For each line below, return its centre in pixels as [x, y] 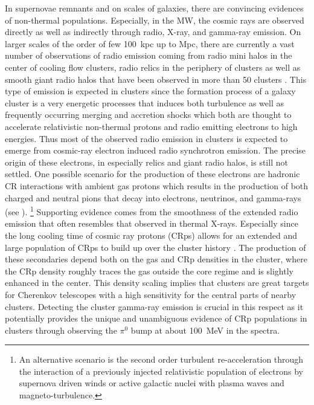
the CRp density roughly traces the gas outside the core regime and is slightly [149, 271]
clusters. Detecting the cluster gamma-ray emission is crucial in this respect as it [154, 306]
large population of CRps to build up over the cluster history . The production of [155, 247]
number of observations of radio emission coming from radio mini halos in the [149, 55]
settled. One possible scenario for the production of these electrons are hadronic [152, 174]
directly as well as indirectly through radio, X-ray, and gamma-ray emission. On [153, 32]
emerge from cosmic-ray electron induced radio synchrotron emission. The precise [155, 150]
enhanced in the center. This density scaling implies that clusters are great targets [157, 283]
